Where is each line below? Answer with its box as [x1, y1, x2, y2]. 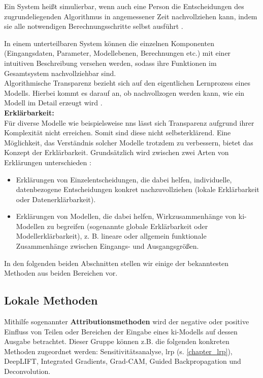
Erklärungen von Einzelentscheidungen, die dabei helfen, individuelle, [16, 174, 232, 184]
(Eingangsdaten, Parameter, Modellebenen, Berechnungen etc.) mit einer [4, 48, 231, 58]
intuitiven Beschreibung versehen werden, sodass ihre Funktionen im [4, 57, 217, 68]
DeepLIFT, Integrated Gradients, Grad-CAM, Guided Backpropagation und [4, 356, 241, 366]
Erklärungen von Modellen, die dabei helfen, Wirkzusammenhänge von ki [16, 211, 245, 221]
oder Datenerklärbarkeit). [16, 194, 96, 204]
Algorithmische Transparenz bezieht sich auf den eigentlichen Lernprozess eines [4, 78, 250, 88]
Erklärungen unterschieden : [4, 157, 91, 167]
